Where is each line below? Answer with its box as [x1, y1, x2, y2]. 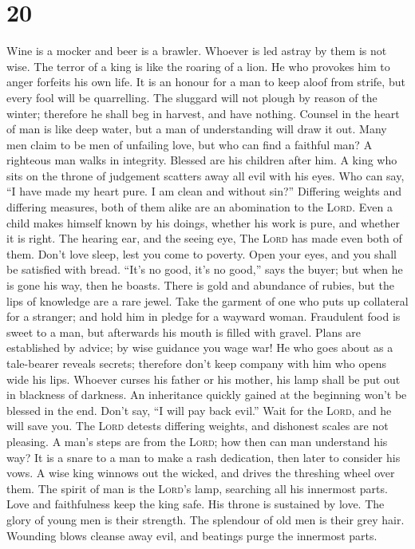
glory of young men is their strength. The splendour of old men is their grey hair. [6, 511, 405, 527]
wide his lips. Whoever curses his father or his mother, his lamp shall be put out [6, 370, 401, 387]
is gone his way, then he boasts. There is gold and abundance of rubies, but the [6, 277, 394, 294]
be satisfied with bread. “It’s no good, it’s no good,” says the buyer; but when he [6, 261, 403, 278]
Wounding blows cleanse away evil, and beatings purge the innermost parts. [6, 527, 377, 543]
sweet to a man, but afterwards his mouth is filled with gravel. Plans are [6, 323, 362, 340]
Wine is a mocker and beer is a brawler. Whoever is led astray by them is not [6, 42, 387, 59]
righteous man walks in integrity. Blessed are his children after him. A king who [6, 152, 397, 168]
